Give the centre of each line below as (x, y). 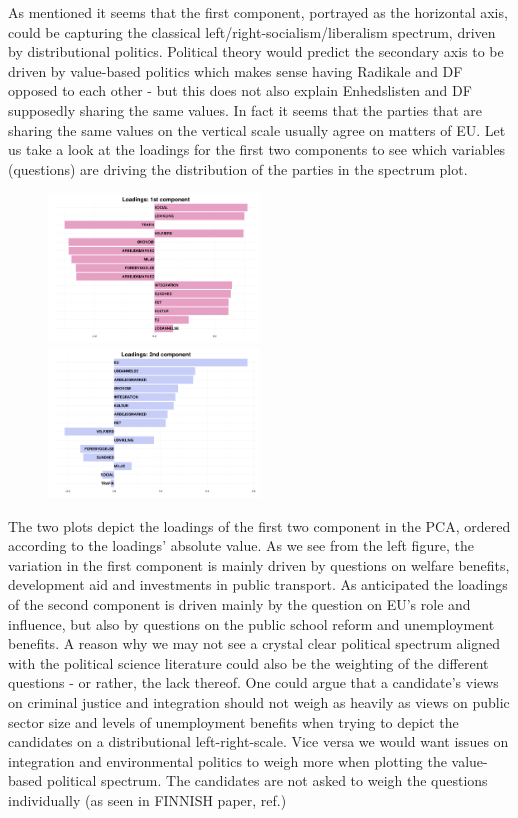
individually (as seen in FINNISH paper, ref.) (147, 799)
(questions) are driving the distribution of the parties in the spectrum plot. (238, 168)
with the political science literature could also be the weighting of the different (248, 662)
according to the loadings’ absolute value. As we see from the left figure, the (241, 545)
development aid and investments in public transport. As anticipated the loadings (258, 584)
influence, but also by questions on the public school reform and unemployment (251, 623)
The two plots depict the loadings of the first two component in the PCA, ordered (259, 525)
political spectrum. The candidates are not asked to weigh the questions (267, 780)
